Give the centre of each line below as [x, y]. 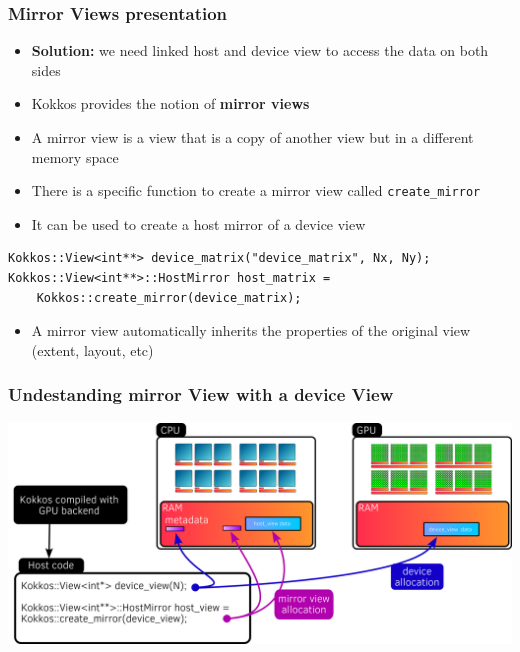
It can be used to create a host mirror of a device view [198, 223]
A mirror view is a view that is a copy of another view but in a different [252, 137]
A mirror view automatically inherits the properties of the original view [251, 330]
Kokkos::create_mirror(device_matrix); [169, 297]
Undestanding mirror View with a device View [201, 394]
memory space [75, 156]
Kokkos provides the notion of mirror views [170, 103]
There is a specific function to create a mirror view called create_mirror [256, 190]
